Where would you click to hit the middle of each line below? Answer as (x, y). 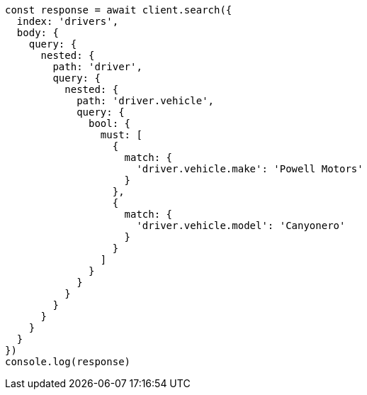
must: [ (121, 135)
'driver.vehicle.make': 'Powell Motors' (250, 169)
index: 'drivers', (68, 21)
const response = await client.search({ (119, 10)
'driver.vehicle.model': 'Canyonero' (241, 226)
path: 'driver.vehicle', (146, 101)
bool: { (110, 123)
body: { (38, 33)
